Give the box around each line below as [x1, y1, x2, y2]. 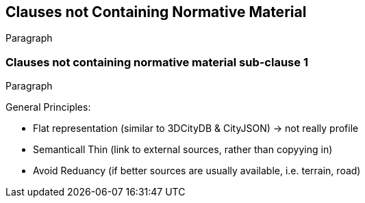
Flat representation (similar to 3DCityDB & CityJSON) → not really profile [33, 122, 359, 135]
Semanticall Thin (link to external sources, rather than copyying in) [33, 144, 333, 156]
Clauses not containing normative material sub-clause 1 [5, 55, 308, 69]
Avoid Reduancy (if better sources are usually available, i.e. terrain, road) [33, 165, 361, 177]
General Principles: [5, 101, 91, 113]
